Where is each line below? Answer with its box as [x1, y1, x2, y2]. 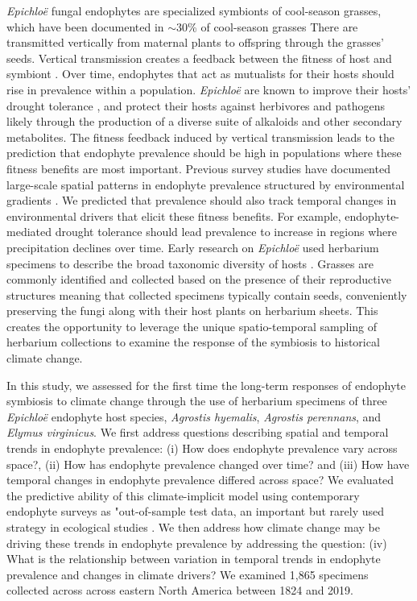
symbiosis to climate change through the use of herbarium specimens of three [6, 392, 387, 409]
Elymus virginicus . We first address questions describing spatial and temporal [6, 424, 389, 441]
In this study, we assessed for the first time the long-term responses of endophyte [6, 376, 406, 393]
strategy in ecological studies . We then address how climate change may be [6, 519, 380, 535]
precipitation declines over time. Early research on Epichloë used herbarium [6, 238, 379, 255]
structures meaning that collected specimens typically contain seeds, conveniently [6, 286, 407, 303]
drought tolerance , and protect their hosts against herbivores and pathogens [6, 97, 386, 114]
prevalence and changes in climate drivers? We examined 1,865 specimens [6, 566, 369, 582]
